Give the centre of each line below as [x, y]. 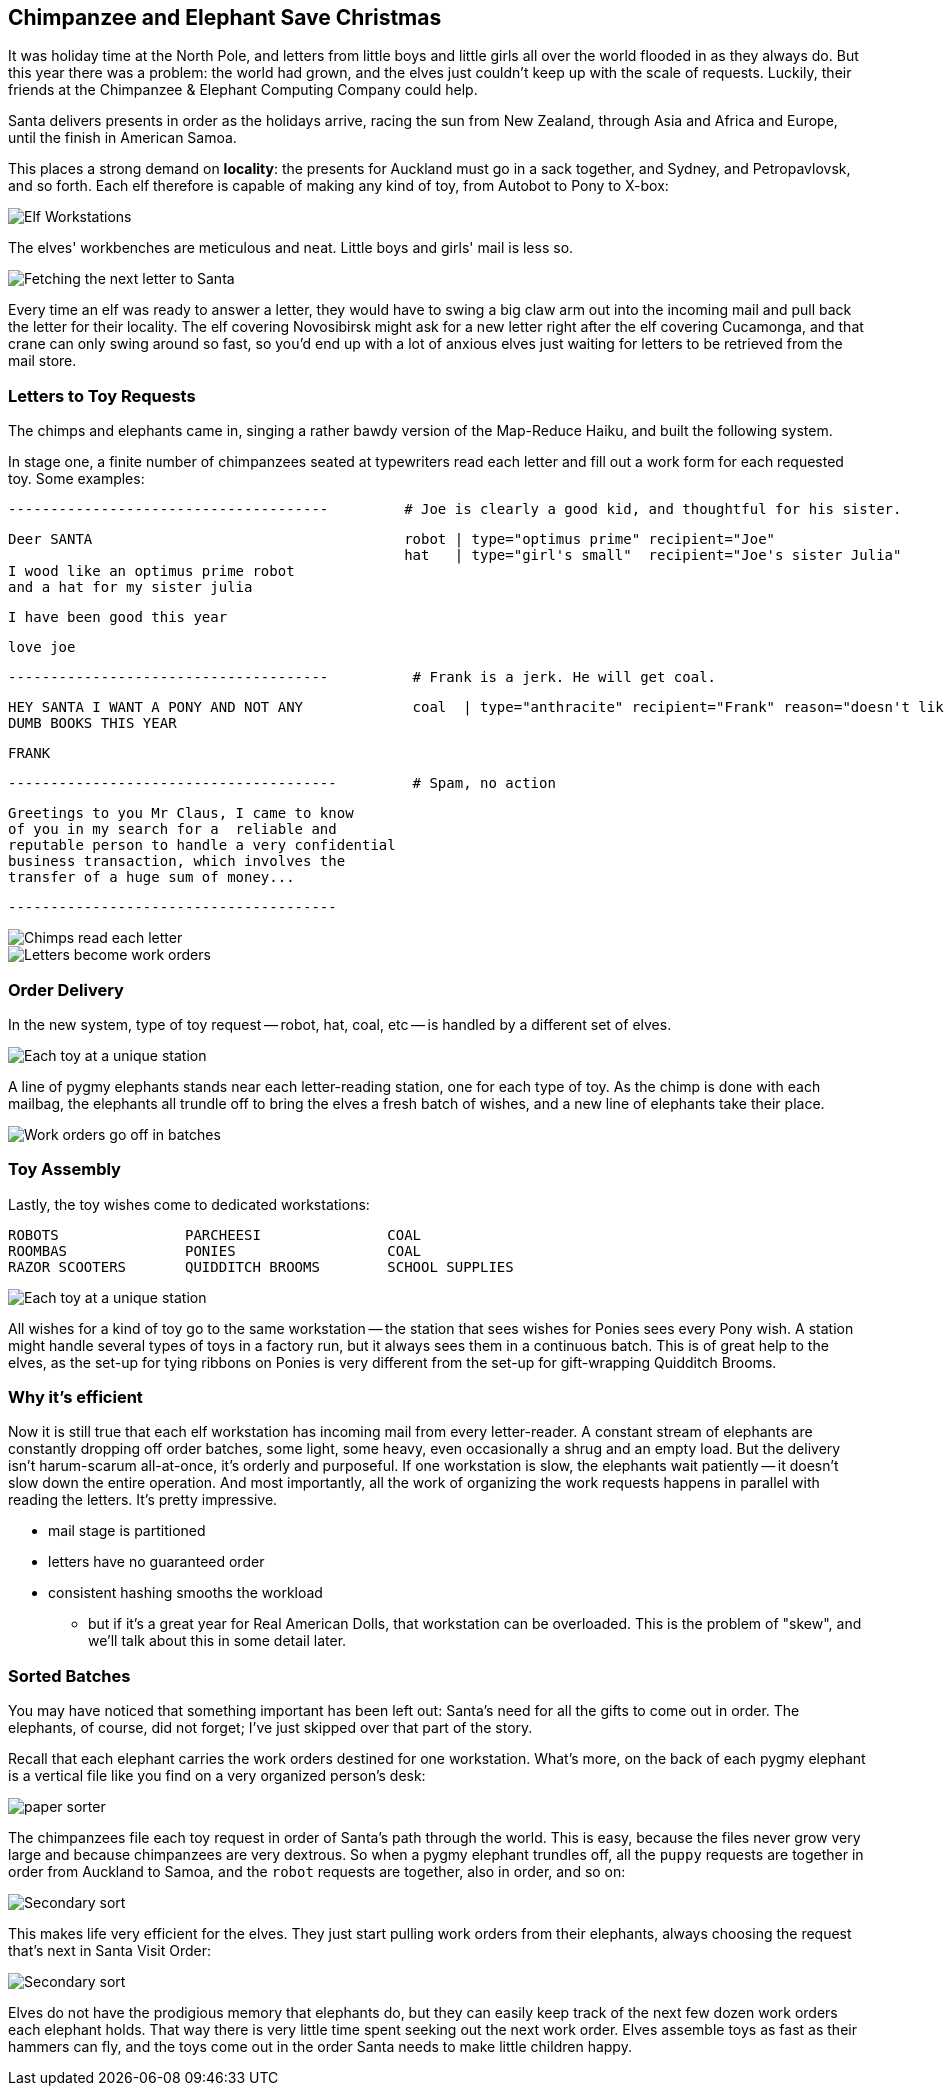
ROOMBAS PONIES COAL [215, 1250]
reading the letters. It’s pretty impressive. [143, 1500]
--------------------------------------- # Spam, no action [282, 783]
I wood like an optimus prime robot [151, 571]
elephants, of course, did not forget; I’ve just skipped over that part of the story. [270, 1728]
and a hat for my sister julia [130, 587]
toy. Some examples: [76, 479]
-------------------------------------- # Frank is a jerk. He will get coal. [362, 677]
